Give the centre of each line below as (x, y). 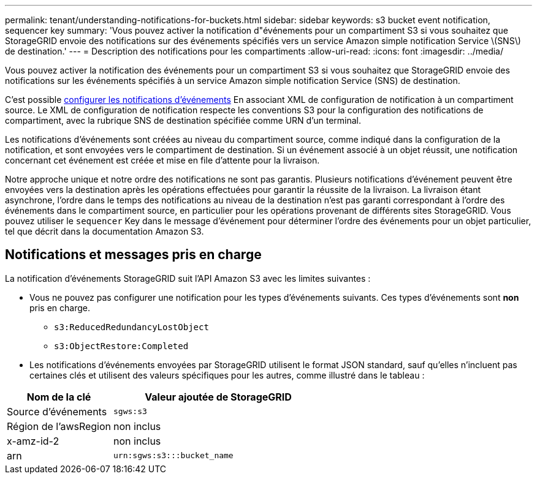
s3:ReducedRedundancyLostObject (131, 327)
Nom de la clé (59, 397)
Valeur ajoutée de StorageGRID (218, 397)
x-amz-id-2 (33, 441)
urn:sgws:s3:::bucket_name (173, 456)
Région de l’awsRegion (59, 426)
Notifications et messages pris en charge (133, 255)
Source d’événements (57, 411)
